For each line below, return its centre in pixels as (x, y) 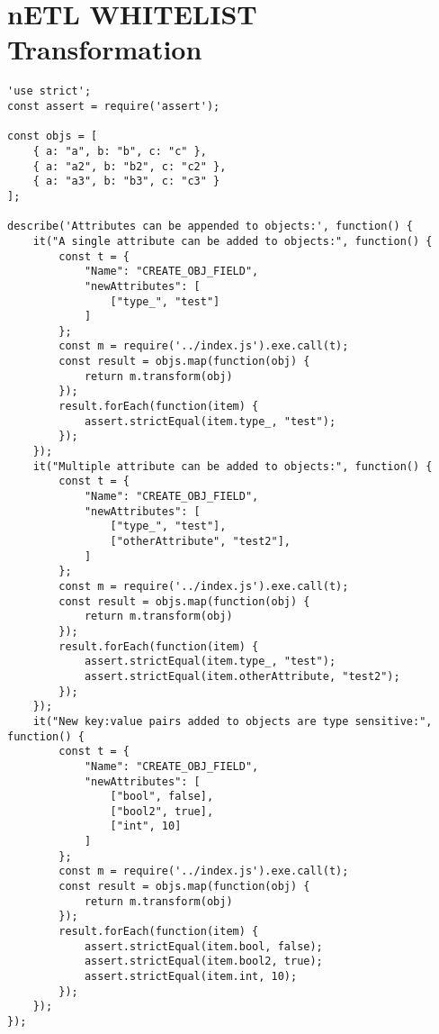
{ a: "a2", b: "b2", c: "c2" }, (130, 166)
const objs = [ (53, 136)
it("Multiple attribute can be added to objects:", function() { (233, 466)
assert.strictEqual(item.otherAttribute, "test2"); (242, 676)
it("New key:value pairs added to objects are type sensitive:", (233, 721)
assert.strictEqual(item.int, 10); (191, 977)
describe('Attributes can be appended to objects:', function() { (211, 227)
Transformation (105, 49)
